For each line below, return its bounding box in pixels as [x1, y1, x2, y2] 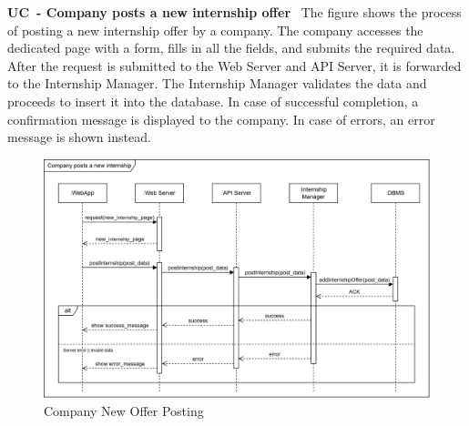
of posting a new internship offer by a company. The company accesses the [7, 20, 423, 39]
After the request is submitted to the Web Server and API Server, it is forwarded [7, 56, 462, 75]
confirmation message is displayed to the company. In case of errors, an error [7, 109, 435, 128]
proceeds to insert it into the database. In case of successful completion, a [7, 91, 419, 110]
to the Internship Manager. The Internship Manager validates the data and [7, 74, 427, 93]
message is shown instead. [7, 127, 151, 147]
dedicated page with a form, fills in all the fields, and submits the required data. [7, 38, 455, 57]
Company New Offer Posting [44, 401, 204, 420]
